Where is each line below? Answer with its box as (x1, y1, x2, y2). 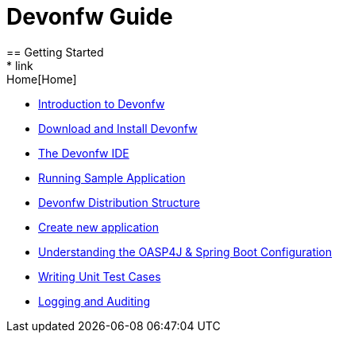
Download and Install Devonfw (38, 121, 198, 135)
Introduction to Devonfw (38, 96, 165, 111)
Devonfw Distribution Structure (38, 195, 200, 209)
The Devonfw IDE (38, 146, 129, 160)
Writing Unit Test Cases (38, 269, 161, 283)
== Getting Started (6, 45, 104, 59)
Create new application (38, 220, 159, 234)
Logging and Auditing (38, 294, 151, 308)
